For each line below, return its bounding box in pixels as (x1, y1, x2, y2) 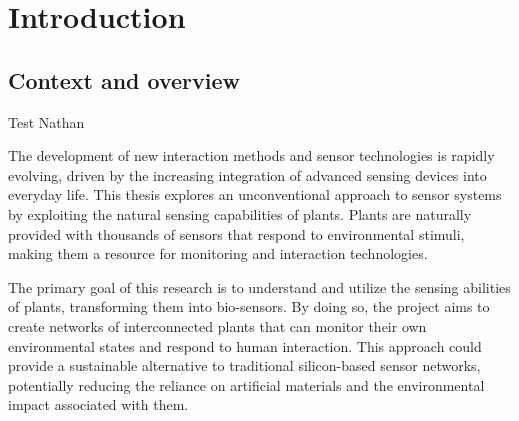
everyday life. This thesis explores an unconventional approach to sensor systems (8, 184, 502, 205)
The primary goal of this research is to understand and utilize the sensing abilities (8, 276, 511, 297)
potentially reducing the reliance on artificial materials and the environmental (8, 374, 485, 395)
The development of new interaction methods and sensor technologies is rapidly (8, 145, 495, 166)
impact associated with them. (8, 394, 189, 415)
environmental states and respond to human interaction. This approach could (8, 335, 482, 356)
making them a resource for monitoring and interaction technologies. (8, 243, 428, 264)
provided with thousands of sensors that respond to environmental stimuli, (8, 223, 465, 244)
